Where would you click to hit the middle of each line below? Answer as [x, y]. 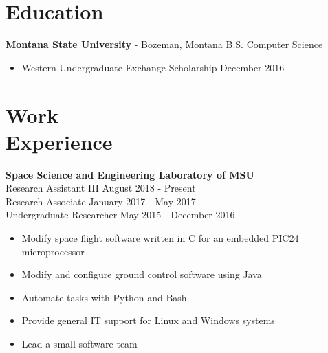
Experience [59, 141]
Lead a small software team [79, 343]
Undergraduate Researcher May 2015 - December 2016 [120, 215]
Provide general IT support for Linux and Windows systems [148, 320]
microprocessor [53, 251]
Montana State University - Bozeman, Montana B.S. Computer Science [164, 44]
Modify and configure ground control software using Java [142, 274]
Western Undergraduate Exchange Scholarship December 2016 [153, 67]
